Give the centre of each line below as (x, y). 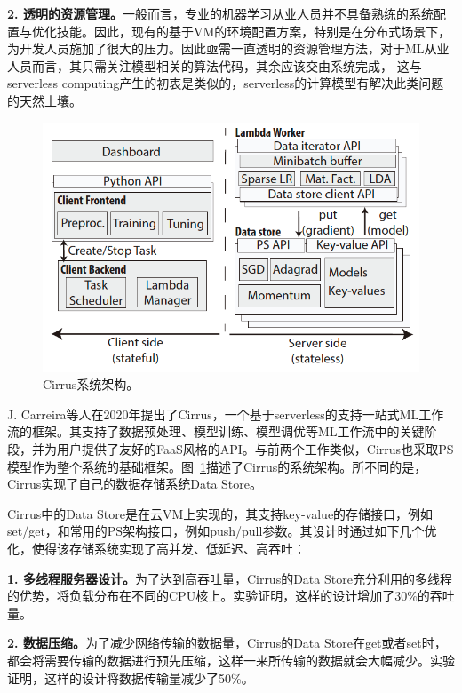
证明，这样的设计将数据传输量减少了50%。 (131, 677)
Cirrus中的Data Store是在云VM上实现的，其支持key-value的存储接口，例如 (220, 513)
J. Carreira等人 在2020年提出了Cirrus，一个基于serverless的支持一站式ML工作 (226, 414)
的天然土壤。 (44, 100)
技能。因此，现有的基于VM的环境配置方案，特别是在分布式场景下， (254, 31)
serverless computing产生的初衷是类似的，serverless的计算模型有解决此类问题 (226, 83)
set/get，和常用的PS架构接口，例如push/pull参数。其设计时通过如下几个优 (222, 531)
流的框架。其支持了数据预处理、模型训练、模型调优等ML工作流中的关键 (216, 431)
